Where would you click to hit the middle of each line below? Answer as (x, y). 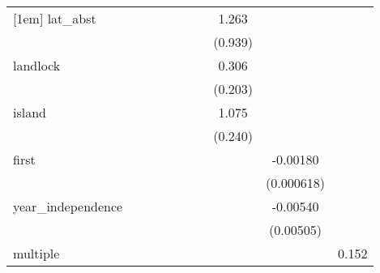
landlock (37, 65)
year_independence (68, 206)
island (30, 112)
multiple (36, 253)
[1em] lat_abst (55, 18)
